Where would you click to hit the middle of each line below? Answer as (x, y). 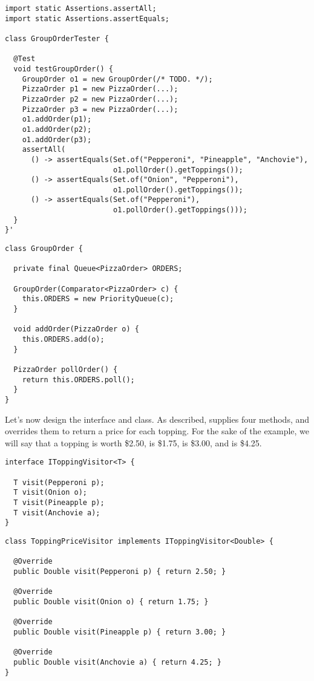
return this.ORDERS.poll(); (78, 380)
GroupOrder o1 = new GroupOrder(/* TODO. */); (117, 79)
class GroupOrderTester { (57, 38)
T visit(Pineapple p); (59, 503)
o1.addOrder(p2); (57, 129)
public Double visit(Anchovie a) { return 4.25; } (117, 662)
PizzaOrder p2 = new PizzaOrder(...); (100, 99)
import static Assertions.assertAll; (81, 8)
